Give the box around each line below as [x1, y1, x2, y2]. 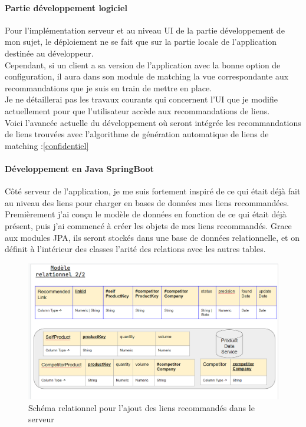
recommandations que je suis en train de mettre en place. [5, 81, 212, 94]
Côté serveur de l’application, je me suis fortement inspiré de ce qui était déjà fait [5, 185, 301, 197]
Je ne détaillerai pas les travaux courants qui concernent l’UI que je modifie [5, 93, 278, 105]
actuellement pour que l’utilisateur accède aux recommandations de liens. [5, 104, 270, 117]
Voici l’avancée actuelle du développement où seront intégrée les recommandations [5, 116, 301, 128]
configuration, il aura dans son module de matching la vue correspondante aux [5, 70, 289, 82]
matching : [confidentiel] [5, 139, 89, 151]
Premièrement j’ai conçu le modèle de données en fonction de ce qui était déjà [5, 208, 287, 220]
